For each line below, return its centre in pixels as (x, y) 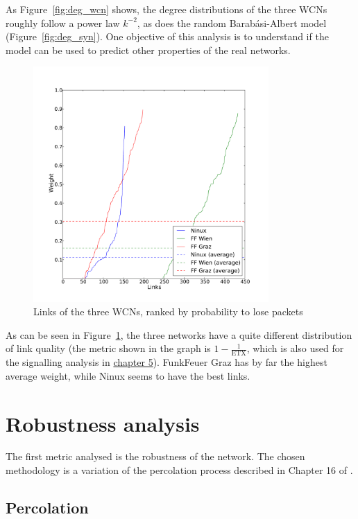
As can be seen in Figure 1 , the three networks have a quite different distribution (179, 334)
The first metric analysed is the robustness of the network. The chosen (155, 456)
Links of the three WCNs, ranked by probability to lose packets (168, 311)
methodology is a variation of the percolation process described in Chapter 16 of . (179, 470)
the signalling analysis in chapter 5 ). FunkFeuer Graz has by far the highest (167, 362)
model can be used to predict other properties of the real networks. (148, 50)
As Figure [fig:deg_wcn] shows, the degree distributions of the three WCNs (167, 9)
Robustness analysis (103, 423)
